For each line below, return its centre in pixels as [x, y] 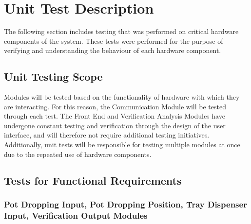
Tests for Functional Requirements [93, 180]
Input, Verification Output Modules [76, 215]
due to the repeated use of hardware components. [78, 154]
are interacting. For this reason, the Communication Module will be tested [115, 106]
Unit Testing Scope [53, 77]
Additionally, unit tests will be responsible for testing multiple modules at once [122, 145]
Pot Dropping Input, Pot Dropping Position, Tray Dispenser [125, 204]
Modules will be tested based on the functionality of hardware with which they [122, 97]
